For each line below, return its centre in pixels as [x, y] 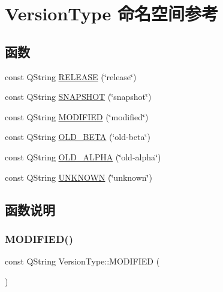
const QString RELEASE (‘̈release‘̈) [71, 76]
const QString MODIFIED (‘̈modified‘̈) [77, 116]
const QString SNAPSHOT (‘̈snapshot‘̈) [78, 97]
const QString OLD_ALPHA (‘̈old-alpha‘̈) [83, 156]
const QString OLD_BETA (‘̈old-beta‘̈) [78, 137]
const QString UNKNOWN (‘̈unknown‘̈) [79, 177]
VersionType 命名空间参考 [112, 13]
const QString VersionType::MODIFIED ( [82, 261]
